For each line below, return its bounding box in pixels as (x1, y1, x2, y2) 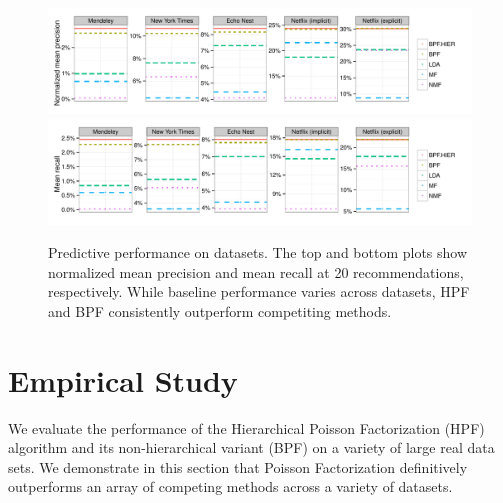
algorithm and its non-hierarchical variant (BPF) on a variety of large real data (8, 437, 495, 458)
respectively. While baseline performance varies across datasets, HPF (48, 281, 470, 302)
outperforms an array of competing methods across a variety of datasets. (8, 476, 453, 497)
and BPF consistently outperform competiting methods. (48, 300, 392, 321)
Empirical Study (8, 359, 238, 400)
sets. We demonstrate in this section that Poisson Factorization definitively (8, 456, 468, 477)
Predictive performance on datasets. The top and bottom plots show (48, 242, 468, 263)
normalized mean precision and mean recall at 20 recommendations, (48, 261, 464, 282)
